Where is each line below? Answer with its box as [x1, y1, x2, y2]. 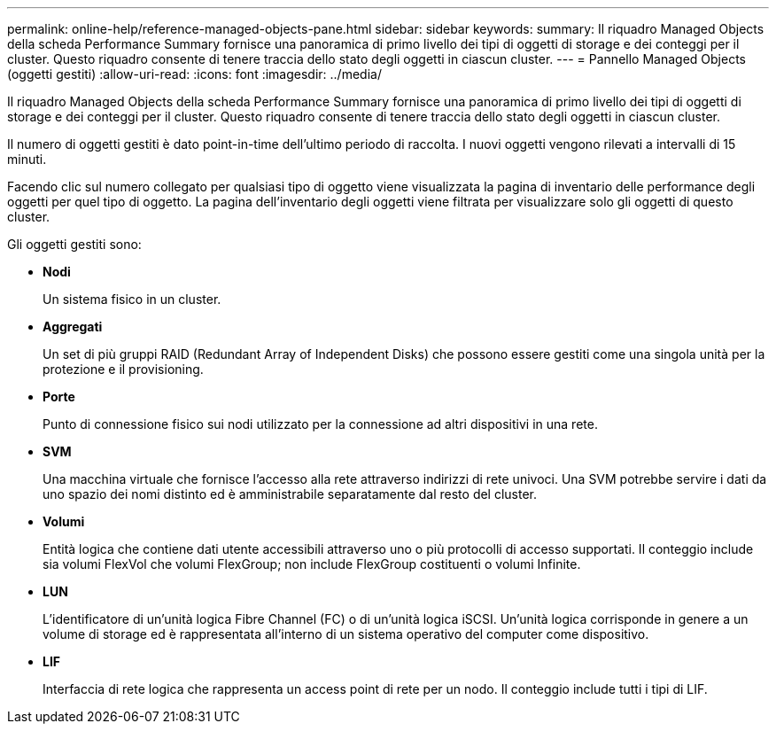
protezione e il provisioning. [43, 362, 204, 377]
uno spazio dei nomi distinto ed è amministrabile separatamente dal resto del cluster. [43, 486, 538, 502]
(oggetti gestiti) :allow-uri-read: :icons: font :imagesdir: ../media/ [7, 66, 382, 82]
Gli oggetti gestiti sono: [7, 237, 142, 252]
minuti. [7, 152, 47, 167]
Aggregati [43, 319, 103, 334]
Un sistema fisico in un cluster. [43, 292, 221, 307]
